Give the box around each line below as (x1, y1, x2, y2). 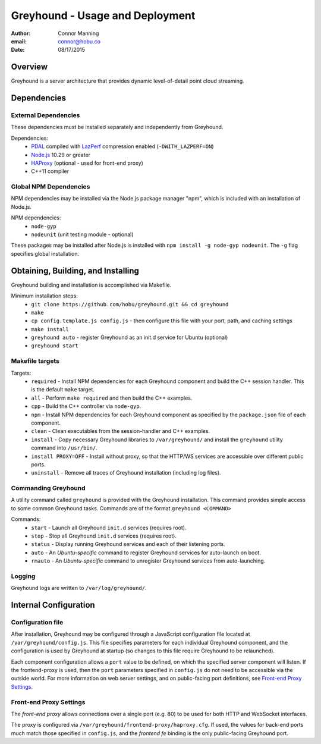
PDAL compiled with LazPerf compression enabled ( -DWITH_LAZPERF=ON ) (31, 143, 214, 150)
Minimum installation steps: (11, 292, 78, 300)
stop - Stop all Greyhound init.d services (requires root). (31, 532, 177, 539)
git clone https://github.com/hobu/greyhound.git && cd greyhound (31, 301, 229, 307)
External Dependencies (11, 111, 80, 120)
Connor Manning (58, 30, 99, 37)
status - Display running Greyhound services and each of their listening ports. (31, 541, 226, 548)
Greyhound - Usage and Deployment (11, 9, 196, 22)
